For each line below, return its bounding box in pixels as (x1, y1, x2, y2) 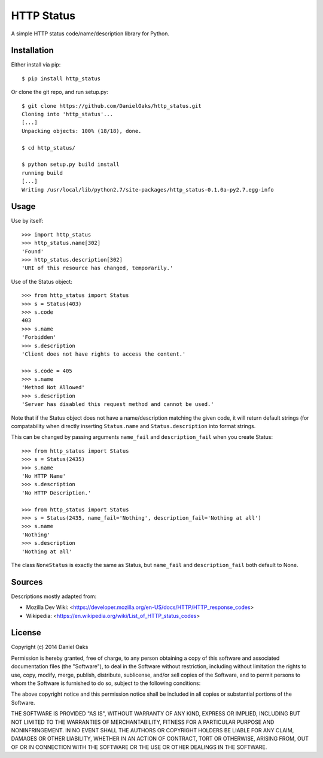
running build (22, 169, 63, 176)
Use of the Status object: (11, 278, 73, 285)
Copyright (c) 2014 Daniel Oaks (11, 644, 89, 651)
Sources (11, 577, 43, 587)
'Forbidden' (22, 334, 57, 341)
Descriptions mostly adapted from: (11, 593, 97, 600)
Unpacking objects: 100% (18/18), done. (22, 128, 142, 134)
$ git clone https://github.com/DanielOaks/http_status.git (22, 102, 202, 109)
